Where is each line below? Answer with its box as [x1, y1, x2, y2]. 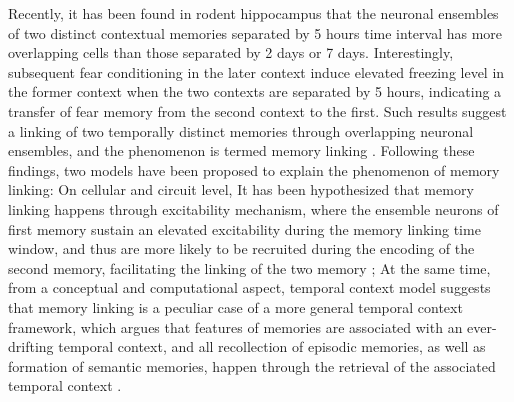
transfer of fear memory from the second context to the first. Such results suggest [8, 100, 507, 121]
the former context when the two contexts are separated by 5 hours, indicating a [8, 81, 502, 102]
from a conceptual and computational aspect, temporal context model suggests [8, 277, 491, 298]
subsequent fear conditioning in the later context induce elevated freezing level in [8, 61, 505, 82]
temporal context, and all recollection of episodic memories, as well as [58, 336, 486, 357]
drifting [8, 336, 54, 357]
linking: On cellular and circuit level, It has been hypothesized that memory [8, 179, 474, 200]
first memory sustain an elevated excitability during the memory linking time [8, 218, 481, 239]
